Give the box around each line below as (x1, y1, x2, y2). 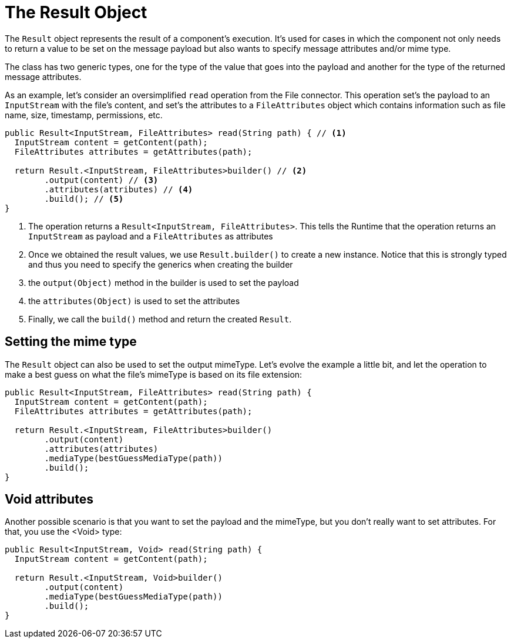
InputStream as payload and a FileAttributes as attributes (28, 231, 273, 241)
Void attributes (5, 492, 93, 507)
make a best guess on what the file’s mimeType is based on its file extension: (5, 369, 302, 379)
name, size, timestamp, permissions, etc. (5, 109, 163, 120)
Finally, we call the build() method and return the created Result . (28, 314, 292, 324)
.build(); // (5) (44, 194, 124, 204)
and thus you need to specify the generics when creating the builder (28, 259, 293, 269)
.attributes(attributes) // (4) (44, 184, 193, 194)
